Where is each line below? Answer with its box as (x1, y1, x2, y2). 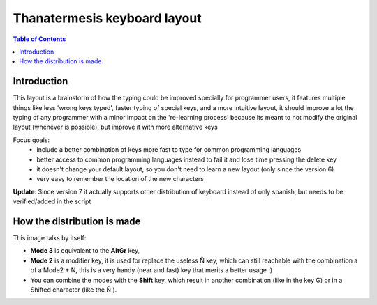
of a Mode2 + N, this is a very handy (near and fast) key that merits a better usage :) (30, 266, 273, 274)
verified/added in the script (13, 197, 91, 205)
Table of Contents (13, 35, 66, 43)
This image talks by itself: (13, 234, 87, 242)
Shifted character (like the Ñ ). (30, 286, 117, 294)
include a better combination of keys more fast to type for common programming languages (36, 146, 302, 154)
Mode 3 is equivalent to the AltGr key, (30, 247, 140, 255)
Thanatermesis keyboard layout (13, 10, 202, 26)
